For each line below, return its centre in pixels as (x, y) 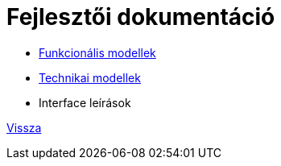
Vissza (24, 127)
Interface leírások (85, 102)
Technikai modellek (90, 77)
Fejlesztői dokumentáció (141, 17)
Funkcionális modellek (97, 52)
